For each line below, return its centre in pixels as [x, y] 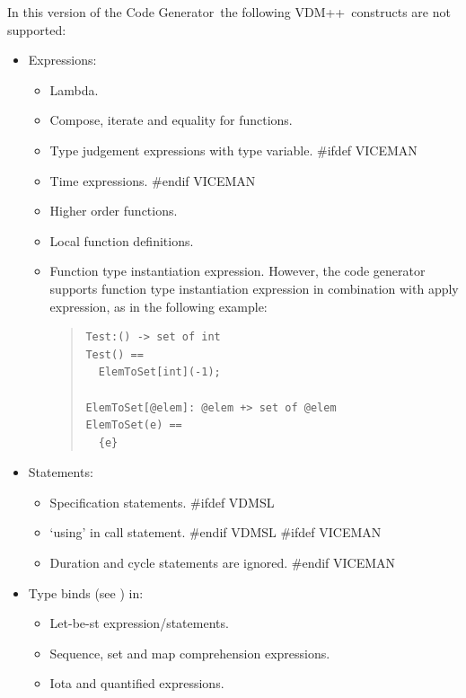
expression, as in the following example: [158, 306]
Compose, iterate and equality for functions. [171, 120]
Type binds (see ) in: [86, 592]
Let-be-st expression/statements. [139, 623]
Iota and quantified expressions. [137, 683]
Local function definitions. [122, 240]
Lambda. [74, 89]
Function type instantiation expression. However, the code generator [237, 271]
